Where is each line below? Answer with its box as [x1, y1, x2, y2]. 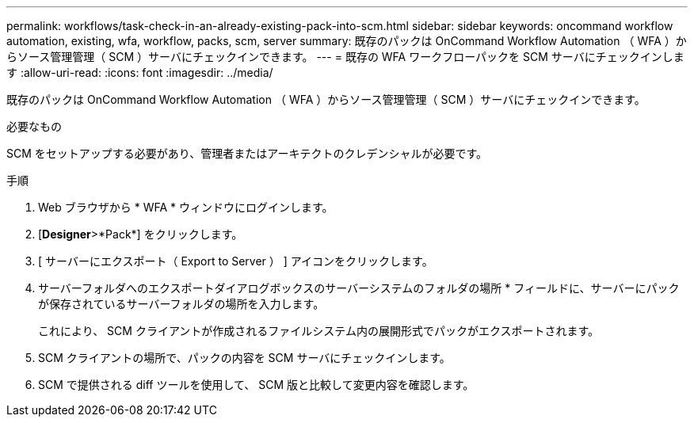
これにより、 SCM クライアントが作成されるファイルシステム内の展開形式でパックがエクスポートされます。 [38, 324, 600, 337]
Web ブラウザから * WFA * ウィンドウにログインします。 [38, 200, 334, 214]
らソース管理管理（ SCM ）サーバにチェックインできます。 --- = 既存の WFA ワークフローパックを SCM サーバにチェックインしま [6, 50, 684, 63]
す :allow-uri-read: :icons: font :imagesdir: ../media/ [6, 66, 273, 79]
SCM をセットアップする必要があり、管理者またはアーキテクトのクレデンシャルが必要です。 [6, 147, 487, 160]
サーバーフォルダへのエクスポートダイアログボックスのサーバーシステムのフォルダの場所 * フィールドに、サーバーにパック [38, 281, 680, 295]
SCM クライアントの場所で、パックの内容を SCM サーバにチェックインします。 [38, 351, 451, 364]
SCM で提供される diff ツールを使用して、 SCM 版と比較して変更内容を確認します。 [38, 378, 475, 391]
